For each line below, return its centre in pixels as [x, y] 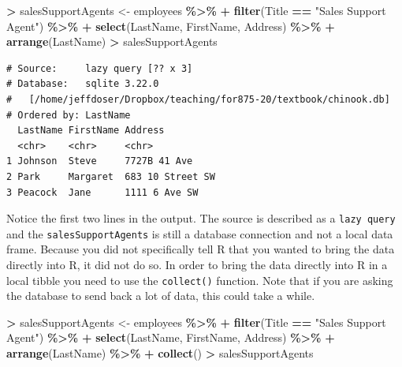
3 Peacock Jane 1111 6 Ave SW [102, 192]
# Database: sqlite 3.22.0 [83, 84]
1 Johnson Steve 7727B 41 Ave [100, 161]
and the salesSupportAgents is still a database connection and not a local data [200, 233]
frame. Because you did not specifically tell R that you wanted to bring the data [201, 249]
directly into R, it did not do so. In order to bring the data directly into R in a [197, 265]
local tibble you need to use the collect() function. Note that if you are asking [200, 280]
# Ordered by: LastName [69, 115]
